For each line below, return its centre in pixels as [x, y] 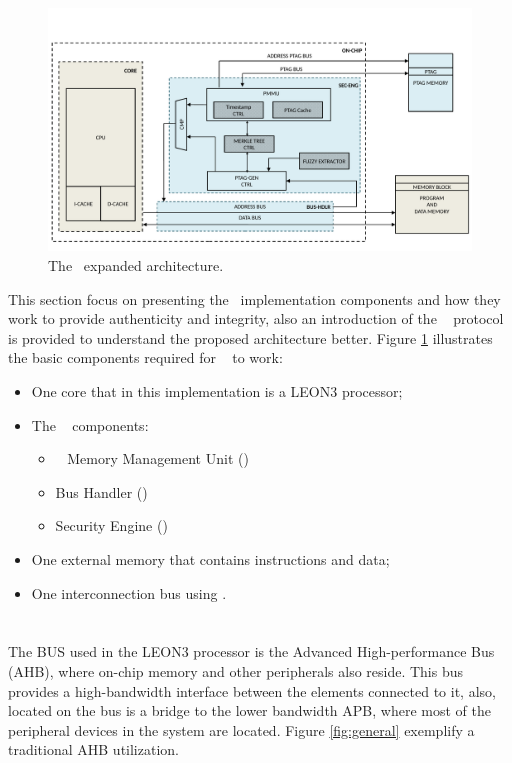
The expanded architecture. [136, 265]
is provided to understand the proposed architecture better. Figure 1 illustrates [250, 337]
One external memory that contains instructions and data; [210, 559]
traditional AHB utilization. [93, 749]
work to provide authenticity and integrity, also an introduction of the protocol [256, 318]
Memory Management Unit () [158, 458]
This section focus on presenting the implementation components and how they [254, 298]
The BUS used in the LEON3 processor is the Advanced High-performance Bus [251, 651]
